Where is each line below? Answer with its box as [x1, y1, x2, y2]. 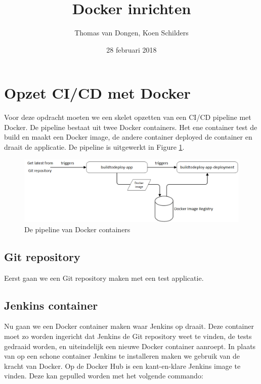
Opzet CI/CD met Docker [4, 82, 191, 103]
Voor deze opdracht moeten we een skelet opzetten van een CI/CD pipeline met [4, 112, 251, 122]
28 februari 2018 [106, 44, 157, 55]
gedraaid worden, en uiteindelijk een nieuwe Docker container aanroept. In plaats [4, 340, 256, 351]
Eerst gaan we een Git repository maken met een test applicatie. [4, 272, 204, 283]
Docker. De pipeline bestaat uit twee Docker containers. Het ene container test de [4, 121, 257, 132]
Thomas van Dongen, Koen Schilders [74, 27, 189, 38]
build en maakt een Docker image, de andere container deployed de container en [4, 132, 252, 142]
